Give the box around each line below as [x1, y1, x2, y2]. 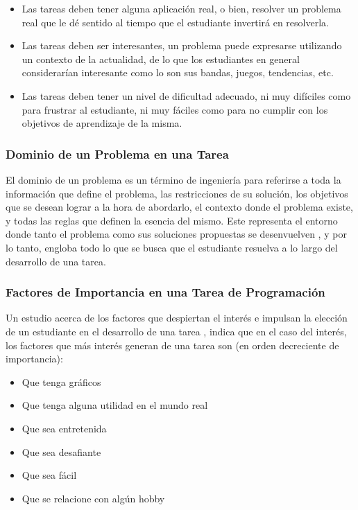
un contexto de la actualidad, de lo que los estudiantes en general [22, 51, 300, 66]
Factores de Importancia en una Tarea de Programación [6, 283, 325, 301]
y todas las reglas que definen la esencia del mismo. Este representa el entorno [6, 213, 338, 227]
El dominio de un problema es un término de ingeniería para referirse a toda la [6, 172, 341, 186]
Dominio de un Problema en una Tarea [6, 145, 229, 162]
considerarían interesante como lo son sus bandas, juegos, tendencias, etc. [22, 65, 334, 80]
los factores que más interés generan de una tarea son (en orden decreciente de [6, 337, 339, 352]
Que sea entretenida [22, 421, 107, 435]
